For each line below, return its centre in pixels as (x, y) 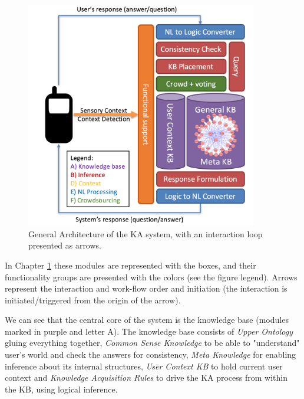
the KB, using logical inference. (61, 389)
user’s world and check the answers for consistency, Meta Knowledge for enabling (151, 354)
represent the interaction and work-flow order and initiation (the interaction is (146, 288)
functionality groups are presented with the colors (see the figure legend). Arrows (151, 277)
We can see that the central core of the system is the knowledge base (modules (147, 320)
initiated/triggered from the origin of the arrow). (93, 300)
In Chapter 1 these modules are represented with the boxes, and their (130, 265)
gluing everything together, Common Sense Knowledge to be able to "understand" (152, 343)
